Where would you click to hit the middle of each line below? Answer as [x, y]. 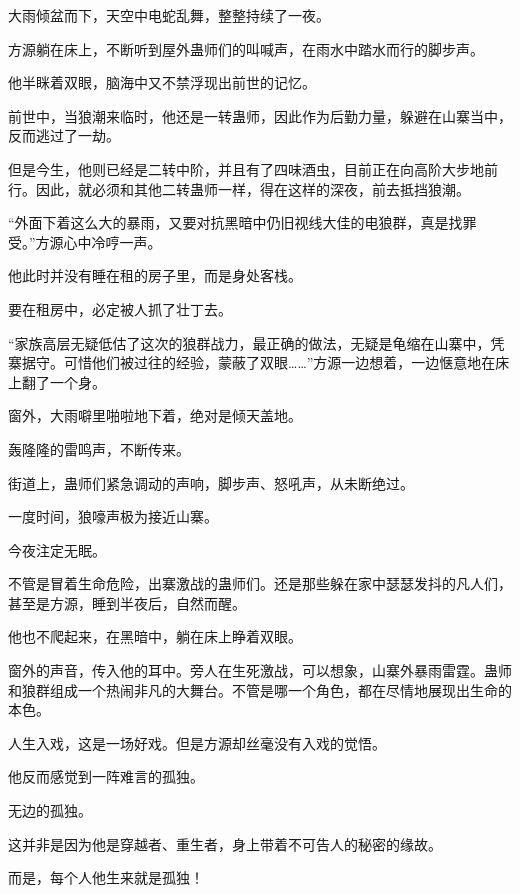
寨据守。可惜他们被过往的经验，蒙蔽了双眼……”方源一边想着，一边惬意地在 [252, 362]
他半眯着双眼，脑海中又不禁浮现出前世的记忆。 [162, 82]
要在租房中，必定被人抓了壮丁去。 [120, 308]
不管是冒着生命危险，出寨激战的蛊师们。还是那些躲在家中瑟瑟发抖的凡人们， [260, 583]
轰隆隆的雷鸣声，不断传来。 [99, 448]
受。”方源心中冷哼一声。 [85, 241]
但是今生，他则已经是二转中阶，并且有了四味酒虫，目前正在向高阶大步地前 [253, 168]
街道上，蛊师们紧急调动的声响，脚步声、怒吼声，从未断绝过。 [211, 482]
